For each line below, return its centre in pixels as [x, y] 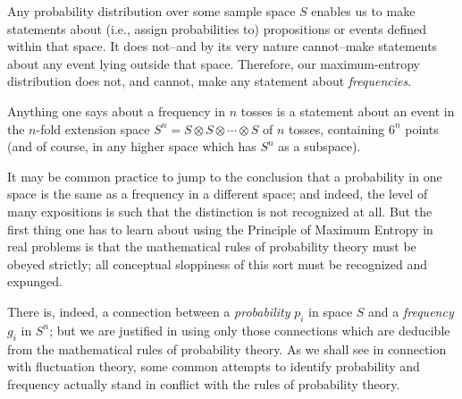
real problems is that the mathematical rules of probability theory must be [212, 246]
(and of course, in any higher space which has [132, 146]
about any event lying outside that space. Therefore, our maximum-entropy [214, 63]
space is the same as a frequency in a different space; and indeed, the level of [218, 194]
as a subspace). [319, 146]
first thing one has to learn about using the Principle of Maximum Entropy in [220, 229]
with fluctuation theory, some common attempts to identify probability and [214, 366]
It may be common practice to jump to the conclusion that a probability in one [225, 176]
